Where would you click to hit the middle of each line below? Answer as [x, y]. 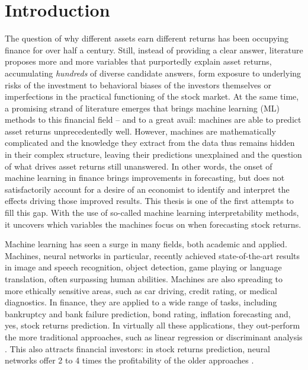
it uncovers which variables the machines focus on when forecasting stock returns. [153, 224]
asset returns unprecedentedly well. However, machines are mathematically [140, 131]
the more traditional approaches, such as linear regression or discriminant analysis [154, 336]
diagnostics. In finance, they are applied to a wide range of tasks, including [141, 302]
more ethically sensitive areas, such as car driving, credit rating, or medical [141, 290]
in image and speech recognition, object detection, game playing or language [143, 267]
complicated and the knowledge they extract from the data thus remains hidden [150, 143]
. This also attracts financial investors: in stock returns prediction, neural [138, 348]
